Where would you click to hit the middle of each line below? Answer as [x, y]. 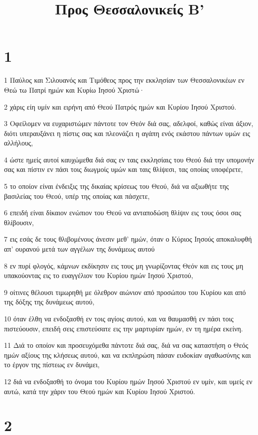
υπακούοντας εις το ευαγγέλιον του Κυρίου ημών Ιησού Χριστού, [99, 275]
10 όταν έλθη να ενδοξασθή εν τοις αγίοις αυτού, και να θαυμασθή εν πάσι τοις [119, 318]
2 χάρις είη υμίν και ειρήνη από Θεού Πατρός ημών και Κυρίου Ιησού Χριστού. [120, 106]
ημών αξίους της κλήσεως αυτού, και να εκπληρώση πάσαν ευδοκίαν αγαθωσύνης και [128, 355]
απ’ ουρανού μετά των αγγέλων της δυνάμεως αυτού [79, 249]
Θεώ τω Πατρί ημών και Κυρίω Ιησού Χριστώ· [74, 89]
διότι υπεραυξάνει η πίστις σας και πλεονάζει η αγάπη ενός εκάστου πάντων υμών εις [127, 133]
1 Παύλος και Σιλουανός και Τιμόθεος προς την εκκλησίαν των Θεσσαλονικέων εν [124, 80]
